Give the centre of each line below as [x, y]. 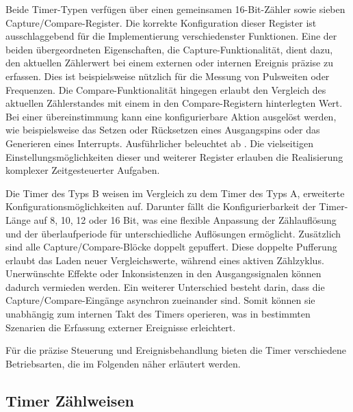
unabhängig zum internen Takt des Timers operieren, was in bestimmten [158, 314]
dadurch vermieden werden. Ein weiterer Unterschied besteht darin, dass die [165, 286]
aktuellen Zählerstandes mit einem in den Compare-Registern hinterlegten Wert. [174, 103]
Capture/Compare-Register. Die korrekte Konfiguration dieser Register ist [161, 22]
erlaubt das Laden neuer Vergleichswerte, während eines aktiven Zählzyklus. [165, 260]
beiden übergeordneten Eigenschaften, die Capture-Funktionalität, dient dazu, [169, 49]
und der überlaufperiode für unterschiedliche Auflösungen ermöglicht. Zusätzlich [173, 233]
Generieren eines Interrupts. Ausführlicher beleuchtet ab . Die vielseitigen [160, 143]
